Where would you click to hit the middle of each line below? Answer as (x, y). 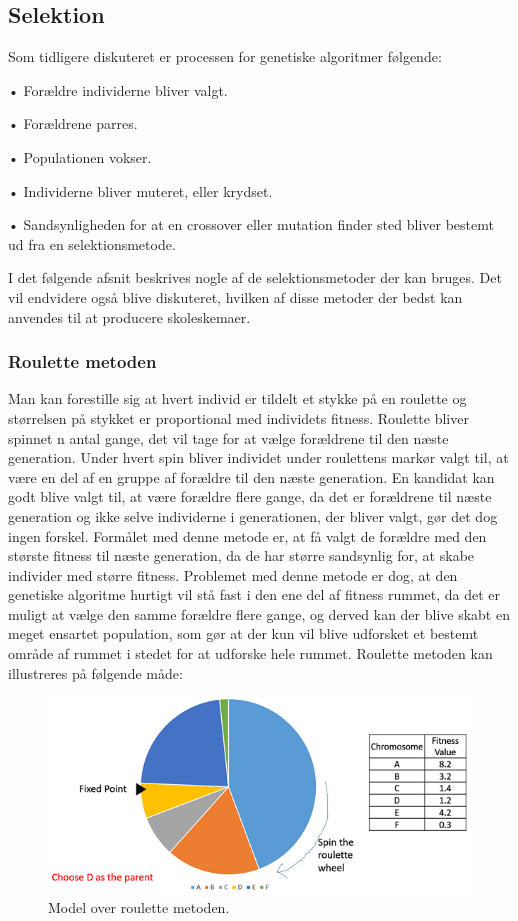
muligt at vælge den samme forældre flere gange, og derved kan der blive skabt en (259, 613)
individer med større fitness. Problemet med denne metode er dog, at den (233, 574)
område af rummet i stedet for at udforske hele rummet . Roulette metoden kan (250, 653)
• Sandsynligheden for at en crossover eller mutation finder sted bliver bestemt (251, 224)
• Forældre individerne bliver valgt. (118, 89)
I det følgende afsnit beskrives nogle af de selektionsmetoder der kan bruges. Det (255, 277)
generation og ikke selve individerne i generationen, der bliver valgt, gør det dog (253, 515)
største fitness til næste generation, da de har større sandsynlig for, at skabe (241, 555)
